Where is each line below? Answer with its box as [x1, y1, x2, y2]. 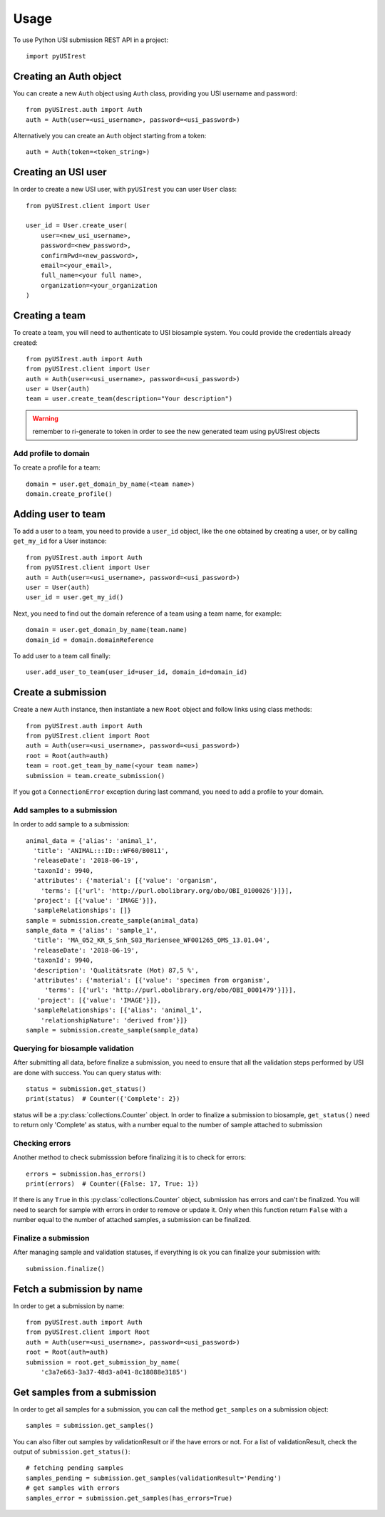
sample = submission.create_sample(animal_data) [26, 916, 199, 924]
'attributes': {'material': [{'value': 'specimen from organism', [33, 976, 270, 985]
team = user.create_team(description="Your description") [26, 395, 233, 403]
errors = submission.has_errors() [26, 1169, 146, 1178]
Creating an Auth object [13, 70, 122, 82]
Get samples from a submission [13, 1386, 157, 1398]
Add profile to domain [13, 449, 91, 459]
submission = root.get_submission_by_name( [26, 1358, 180, 1366]
